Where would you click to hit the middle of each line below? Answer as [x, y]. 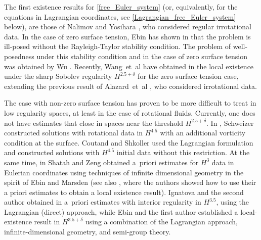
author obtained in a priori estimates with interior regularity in [103, 202]
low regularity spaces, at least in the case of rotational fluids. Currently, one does [130, 112]
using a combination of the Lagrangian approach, [161, 222]
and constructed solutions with [52, 152]
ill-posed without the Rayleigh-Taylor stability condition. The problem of [118, 46]
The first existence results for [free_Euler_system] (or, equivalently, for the [121, 7]
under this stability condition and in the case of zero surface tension [142, 56]
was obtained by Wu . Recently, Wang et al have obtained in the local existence [129, 66]
